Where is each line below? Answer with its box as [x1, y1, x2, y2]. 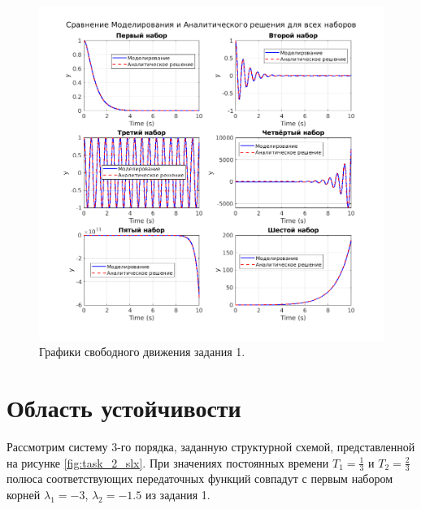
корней [7, 485, 41, 502]
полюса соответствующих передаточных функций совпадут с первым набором [7, 470, 393, 487]
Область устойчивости [7, 391, 241, 424]
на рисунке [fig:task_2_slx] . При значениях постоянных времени [7, 454, 329, 471]
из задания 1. [145, 485, 210, 502]
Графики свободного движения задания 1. [39, 343, 245, 360]
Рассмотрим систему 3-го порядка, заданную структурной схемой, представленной [7, 437, 415, 455]
